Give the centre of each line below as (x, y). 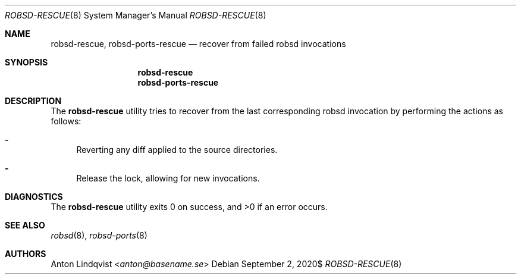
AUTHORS (26, 254)
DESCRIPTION (33, 101)
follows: (66, 121)
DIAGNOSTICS (34, 197)
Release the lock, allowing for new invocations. (168, 178)
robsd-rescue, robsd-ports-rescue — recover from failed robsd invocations (198, 44)
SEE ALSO (25, 225)
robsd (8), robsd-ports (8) (99, 235)
